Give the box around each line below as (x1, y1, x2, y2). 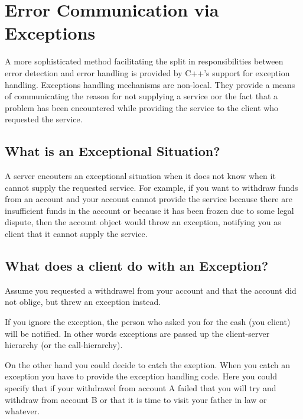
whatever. (5, 405, 40, 417)
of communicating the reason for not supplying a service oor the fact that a (5, 90, 278, 102)
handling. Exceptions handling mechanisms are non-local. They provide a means (5, 78, 295, 90)
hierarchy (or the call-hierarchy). (5, 339, 123, 351)
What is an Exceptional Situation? (5, 142, 220, 160)
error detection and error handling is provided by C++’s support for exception (5, 66, 290, 79)
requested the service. (5, 113, 83, 125)
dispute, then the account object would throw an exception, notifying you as (5, 216, 281, 228)
